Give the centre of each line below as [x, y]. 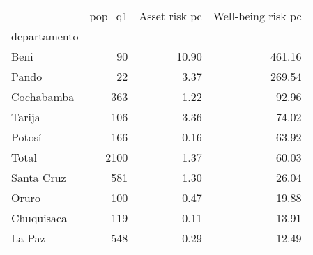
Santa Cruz [39, 177]
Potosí [26, 137]
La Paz [28, 238]
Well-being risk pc [257, 16]
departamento [45, 36]
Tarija [26, 117]
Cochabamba [43, 96]
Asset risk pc [170, 16]
